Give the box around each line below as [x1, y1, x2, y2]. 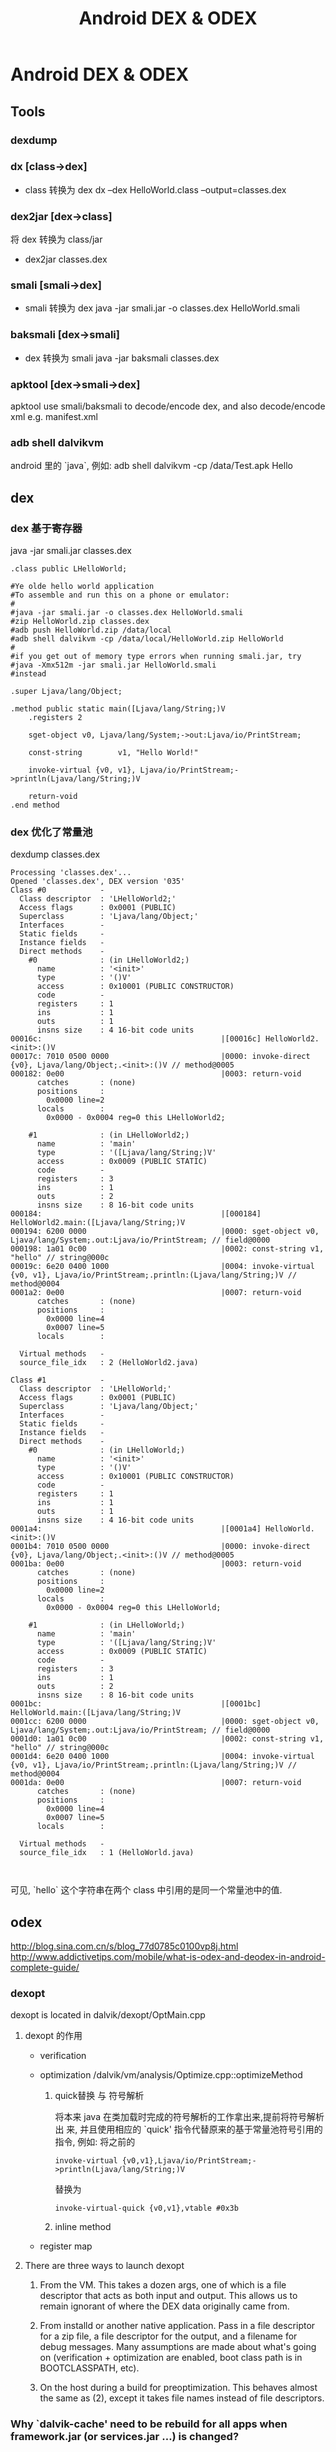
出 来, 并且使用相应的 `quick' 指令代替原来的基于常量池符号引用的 [54, 2123, 323, 2136]
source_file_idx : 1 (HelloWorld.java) [19, 1848, 195, 1858]
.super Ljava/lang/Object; [10, 686, 123, 696]
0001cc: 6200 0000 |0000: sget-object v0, [10, 1717, 320, 1727]
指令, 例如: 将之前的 [54, 2136, 136, 2148]
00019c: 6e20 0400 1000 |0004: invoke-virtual [10, 1262, 315, 1272]
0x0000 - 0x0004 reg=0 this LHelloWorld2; [46, 1113, 226, 1123]
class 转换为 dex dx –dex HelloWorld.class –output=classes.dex [24, 183, 287, 196]
